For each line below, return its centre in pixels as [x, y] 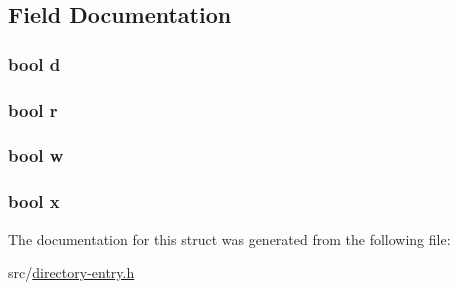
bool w [36, 155]
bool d [34, 63]
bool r [33, 109]
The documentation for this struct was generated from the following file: [229, 238]
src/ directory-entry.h [71, 272]
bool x [34, 201]
